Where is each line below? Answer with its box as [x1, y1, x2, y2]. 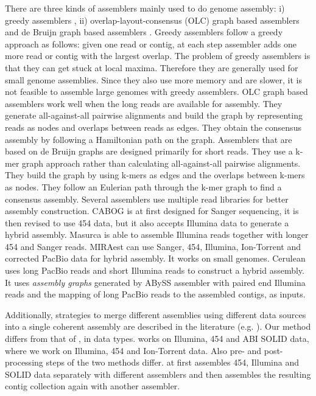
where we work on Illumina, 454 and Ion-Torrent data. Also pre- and [5, 344, 262, 356]
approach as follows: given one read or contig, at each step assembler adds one [5, 37, 297, 50]
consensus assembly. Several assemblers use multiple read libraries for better [5, 192, 289, 205]
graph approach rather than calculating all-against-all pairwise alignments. [22, 156, 301, 169]
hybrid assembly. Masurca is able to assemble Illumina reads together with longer [5, 228, 309, 241]
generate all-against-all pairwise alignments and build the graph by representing [5, 109, 303, 122]
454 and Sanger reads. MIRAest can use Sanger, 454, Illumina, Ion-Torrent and [5, 240, 301, 252]
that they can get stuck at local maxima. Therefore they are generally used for [5, 61, 298, 74]
